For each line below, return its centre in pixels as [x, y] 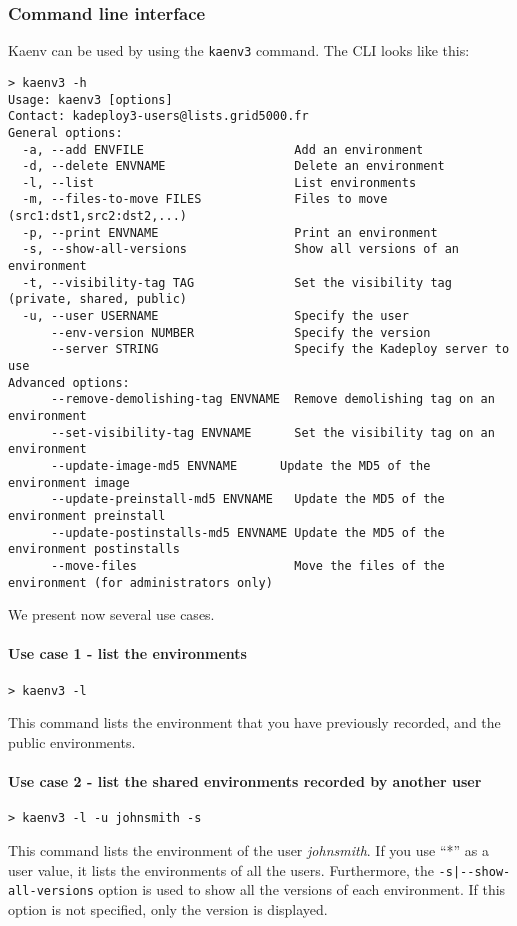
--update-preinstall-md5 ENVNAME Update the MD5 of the [247, 499]
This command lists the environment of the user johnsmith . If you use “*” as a [249, 849]
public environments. [72, 741]
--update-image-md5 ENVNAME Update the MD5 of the [240, 465]
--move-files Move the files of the [247, 565]
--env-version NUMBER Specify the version [240, 332]
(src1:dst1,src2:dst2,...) [97, 216]
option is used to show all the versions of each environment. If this [302, 889]
